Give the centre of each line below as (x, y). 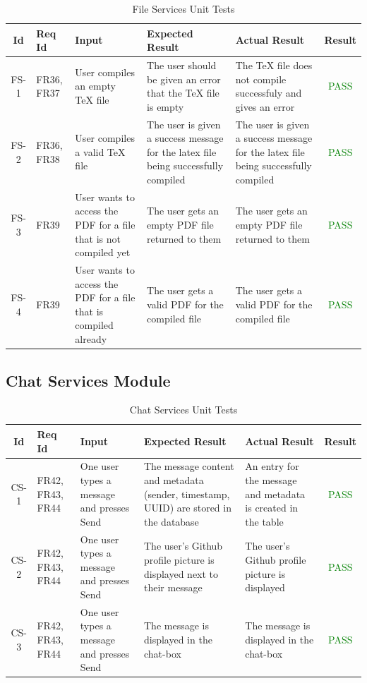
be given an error (184, 79)
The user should (182, 65)
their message (173, 587)
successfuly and (269, 93)
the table (264, 521)
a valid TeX (100, 151)
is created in (272, 508)
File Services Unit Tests (183, 8)
